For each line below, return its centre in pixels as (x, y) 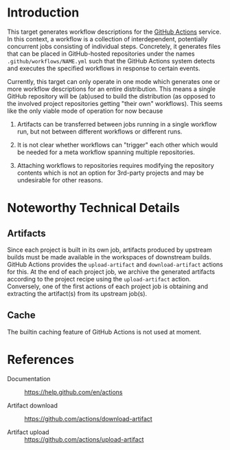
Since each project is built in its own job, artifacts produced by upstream (110, 250)
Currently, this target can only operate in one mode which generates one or (114, 81)
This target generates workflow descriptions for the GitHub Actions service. (114, 32)
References (41, 360)
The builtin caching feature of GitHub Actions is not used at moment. (104, 332)
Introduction (43, 13)
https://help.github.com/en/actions (73, 392)
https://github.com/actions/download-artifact (88, 418)
